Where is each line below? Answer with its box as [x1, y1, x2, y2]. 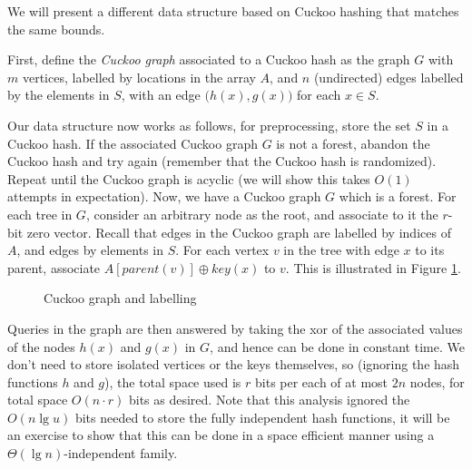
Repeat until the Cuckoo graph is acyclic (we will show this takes [7, 169, 370, 188]
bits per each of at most [255, 372, 388, 391]
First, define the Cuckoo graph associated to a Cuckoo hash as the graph [7, 50, 410, 69]
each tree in [7, 204, 73, 223]
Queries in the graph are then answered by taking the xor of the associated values [7, 318, 463, 337]
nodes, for [409, 372, 465, 391]
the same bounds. [7, 19, 105, 38]
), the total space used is [104, 372, 241, 391]
